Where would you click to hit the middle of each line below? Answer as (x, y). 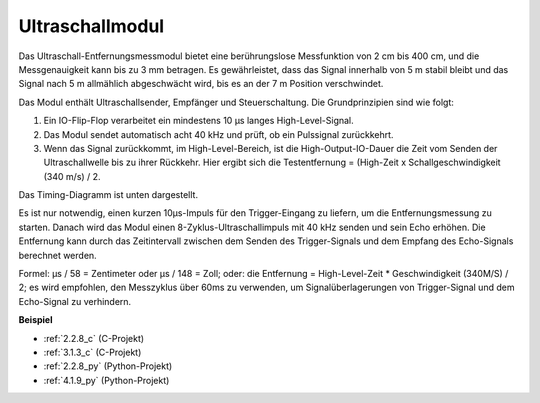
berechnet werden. (57, 255)
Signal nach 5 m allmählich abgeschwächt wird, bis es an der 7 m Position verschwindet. (201, 84)
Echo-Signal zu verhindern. (75, 301)
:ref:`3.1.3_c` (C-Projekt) (92, 352)
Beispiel (35, 320)
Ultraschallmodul (91, 26)
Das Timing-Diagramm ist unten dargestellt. (108, 195)
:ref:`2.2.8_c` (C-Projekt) (94, 338)
